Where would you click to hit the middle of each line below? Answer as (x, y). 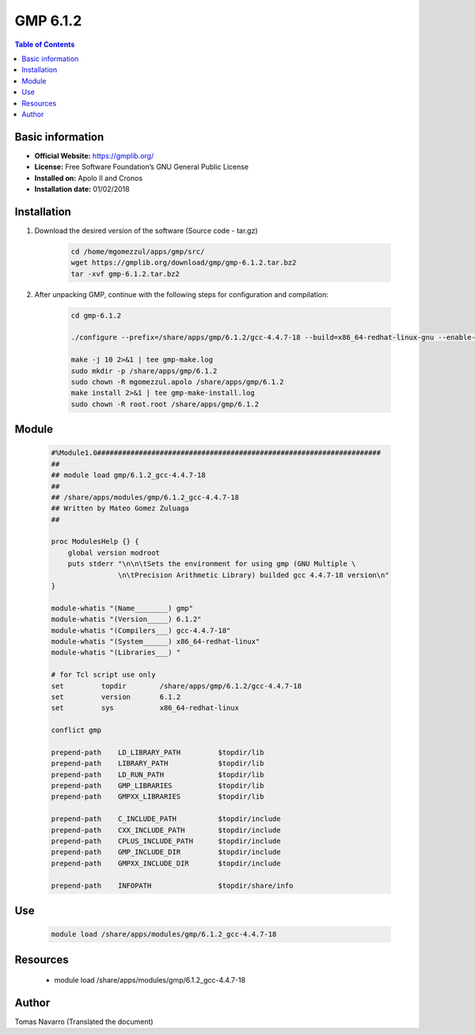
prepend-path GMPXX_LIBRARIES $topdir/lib (158, 797)
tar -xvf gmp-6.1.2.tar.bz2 (125, 274)
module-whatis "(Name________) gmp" (122, 608)
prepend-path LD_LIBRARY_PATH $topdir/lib (158, 752)
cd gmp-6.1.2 (96, 315)
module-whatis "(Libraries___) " (116, 653)
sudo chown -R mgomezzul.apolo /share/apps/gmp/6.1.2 (177, 382)
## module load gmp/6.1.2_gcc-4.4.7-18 (128, 475)
